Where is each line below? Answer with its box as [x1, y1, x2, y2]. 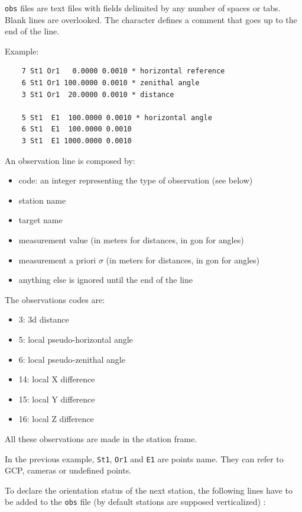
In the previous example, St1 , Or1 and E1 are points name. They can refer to [5, 452, 284, 465]
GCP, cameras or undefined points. [5, 464, 132, 476]
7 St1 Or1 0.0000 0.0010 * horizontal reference [21, 67, 225, 76]
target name [18, 214, 63, 226]
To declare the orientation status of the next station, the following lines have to [5, 484, 293, 496]
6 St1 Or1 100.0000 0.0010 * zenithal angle [21, 79, 200, 88]
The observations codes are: [5, 293, 105, 305]
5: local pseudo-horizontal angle [18, 333, 133, 345]
